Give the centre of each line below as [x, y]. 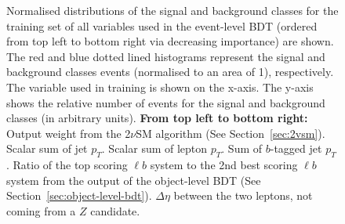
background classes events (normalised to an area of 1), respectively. [170, 72]
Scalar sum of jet [47, 148]
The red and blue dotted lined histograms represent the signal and [166, 56]
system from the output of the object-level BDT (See [134, 180]
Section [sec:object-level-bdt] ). [79, 195]
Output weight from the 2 [69, 133]
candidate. [115, 210]
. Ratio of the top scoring [67, 165]
